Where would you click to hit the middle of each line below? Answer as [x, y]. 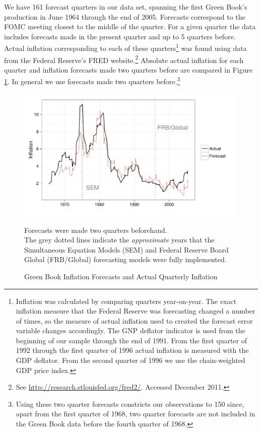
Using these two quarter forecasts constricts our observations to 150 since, [130, 404]
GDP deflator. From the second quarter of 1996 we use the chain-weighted [130, 360]
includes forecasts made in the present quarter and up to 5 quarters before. [120, 36]
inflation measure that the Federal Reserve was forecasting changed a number [136, 311]
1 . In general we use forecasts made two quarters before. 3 [92, 81]
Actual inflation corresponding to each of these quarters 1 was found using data [125, 47]
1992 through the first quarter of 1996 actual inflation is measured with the [132, 350]
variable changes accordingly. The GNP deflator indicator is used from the [130, 330]
